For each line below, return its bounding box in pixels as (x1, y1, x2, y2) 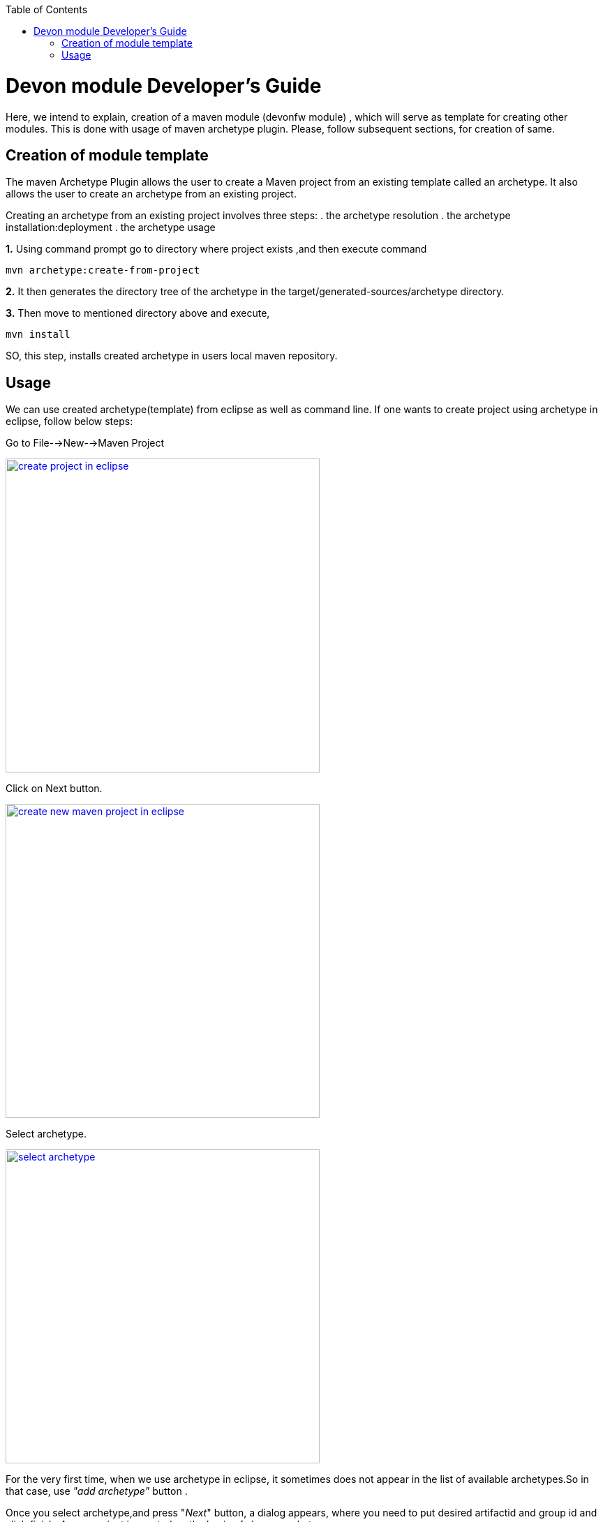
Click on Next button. (6, 782, 103, 795)
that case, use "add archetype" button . (6, 1485, 188, 1498)
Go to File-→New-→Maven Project (6, 437, 165, 449)
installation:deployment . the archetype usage (6, 221, 216, 234)
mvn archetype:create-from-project (6, 264, 200, 276)
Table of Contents (6, 3, 88, 15)
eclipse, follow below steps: (6, 415, 133, 428)
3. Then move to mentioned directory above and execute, (6, 307, 270, 320)
